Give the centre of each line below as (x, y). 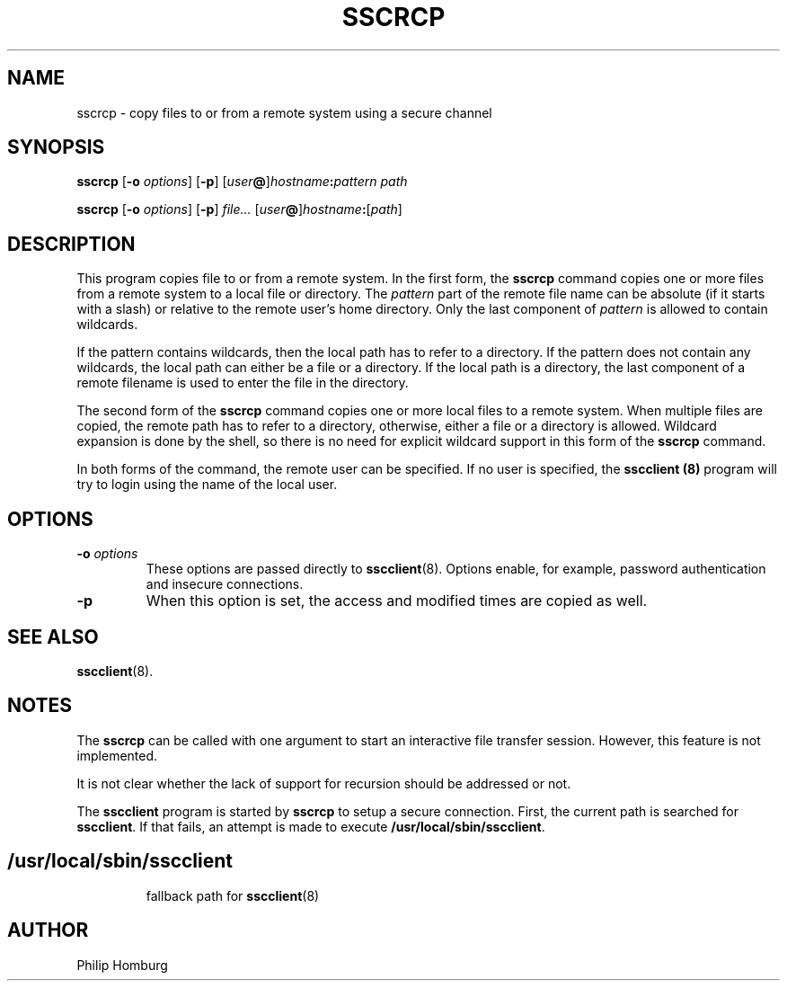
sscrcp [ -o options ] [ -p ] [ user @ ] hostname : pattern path (242, 182)
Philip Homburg (122, 965)
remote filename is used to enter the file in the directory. (243, 383)
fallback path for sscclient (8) (233, 895)
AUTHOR (48, 930)
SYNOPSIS (56, 147)
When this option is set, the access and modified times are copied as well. (397, 601)
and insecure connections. (225, 584)
